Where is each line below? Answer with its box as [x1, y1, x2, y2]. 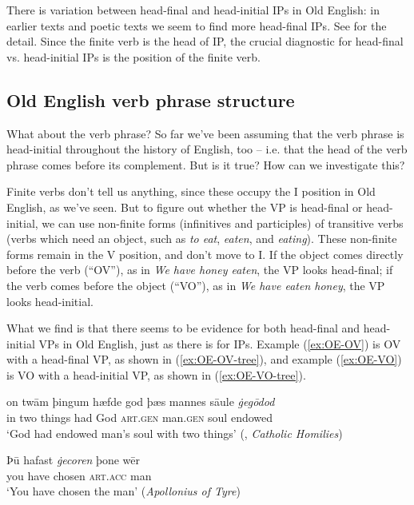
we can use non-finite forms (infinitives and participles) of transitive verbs [42, 214, 404, 231]
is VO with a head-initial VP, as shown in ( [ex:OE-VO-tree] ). [6, 366, 306, 383]
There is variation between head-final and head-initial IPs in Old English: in [6, 2, 380, 18]
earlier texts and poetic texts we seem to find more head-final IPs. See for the [6, 17, 387, 34]
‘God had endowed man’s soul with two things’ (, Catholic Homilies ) [6, 424, 343, 441]
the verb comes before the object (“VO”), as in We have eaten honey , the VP [6, 276, 385, 293]
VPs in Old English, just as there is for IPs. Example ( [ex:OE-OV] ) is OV [38, 335, 401, 352]
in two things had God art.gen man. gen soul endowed [6, 409, 273, 426]
